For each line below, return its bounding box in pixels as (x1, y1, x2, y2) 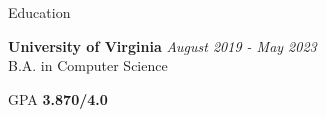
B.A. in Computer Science (8, 55, 168, 76)
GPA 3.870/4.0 (8, 88, 108, 109)
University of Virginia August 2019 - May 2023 (8, 35, 317, 56)
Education (8, 2, 71, 22)
